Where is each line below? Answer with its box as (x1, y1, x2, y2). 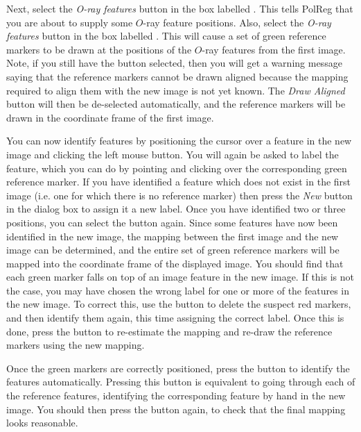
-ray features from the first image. (202, 42, 346, 56)
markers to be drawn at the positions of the (6, 42, 192, 56)
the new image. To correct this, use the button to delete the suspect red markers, (6, 297, 351, 311)
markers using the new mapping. (6, 338, 145, 352)
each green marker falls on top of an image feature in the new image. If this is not (6, 269, 355, 284)
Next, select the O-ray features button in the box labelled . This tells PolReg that (6, 1, 353, 15)
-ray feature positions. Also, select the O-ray (143, 15, 331, 29)
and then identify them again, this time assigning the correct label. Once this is (6, 310, 344, 325)
